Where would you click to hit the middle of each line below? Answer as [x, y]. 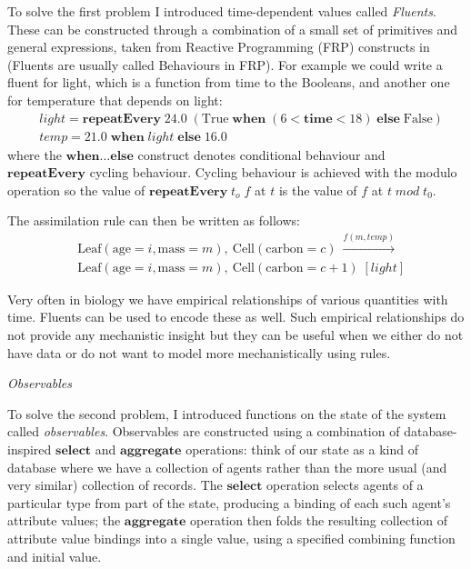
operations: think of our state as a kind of [302, 449]
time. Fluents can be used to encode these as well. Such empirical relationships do [236, 317]
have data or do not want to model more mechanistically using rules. [199, 352]
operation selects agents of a [345, 485]
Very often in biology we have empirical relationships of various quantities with [228, 299]
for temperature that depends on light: [115, 100]
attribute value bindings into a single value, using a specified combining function [231, 538]
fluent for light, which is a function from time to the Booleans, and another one [229, 82]
